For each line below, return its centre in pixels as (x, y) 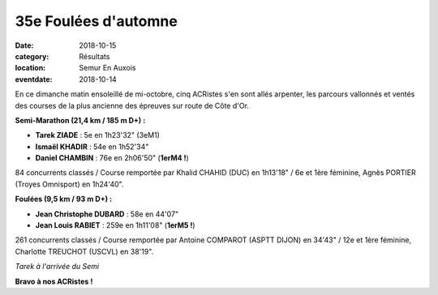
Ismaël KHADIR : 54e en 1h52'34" (92, 147)
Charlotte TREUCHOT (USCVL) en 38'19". (84, 251)
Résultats (94, 56)
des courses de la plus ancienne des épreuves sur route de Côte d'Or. (132, 105)
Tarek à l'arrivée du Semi (57, 267)
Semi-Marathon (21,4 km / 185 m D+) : (80, 120)
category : (32, 56)
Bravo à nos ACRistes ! (54, 281)
